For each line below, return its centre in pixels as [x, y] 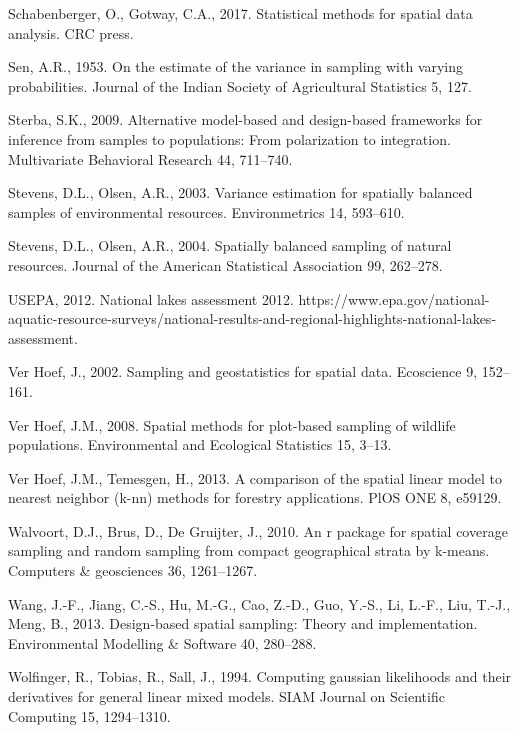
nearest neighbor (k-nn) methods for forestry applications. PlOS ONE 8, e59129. [255, 497]
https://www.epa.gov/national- [394, 298]
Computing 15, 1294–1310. [89, 715]
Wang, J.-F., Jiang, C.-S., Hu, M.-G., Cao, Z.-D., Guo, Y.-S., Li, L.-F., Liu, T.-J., [259, 603]
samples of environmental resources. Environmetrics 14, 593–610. [206, 211]
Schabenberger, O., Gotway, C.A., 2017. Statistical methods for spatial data [240, 13]
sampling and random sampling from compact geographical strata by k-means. [249, 550]
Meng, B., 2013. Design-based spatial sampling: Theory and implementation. [243, 623]
